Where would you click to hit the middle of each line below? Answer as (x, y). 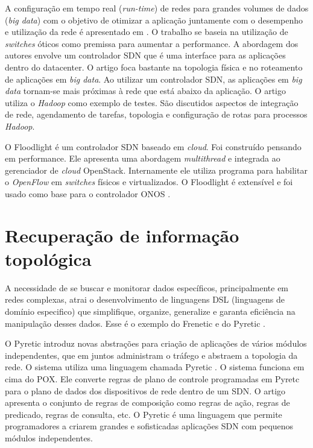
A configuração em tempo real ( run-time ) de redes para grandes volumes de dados (157, 8)
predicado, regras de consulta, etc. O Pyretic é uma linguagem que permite (144, 414)
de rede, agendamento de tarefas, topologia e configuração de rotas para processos (156, 114)
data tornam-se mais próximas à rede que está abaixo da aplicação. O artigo (145, 91)
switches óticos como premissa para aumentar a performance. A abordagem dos (152, 43)
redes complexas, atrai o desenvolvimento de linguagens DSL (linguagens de (145, 299)
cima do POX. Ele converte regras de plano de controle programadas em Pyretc (152, 378)
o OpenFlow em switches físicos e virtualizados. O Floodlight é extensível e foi (149, 182)
